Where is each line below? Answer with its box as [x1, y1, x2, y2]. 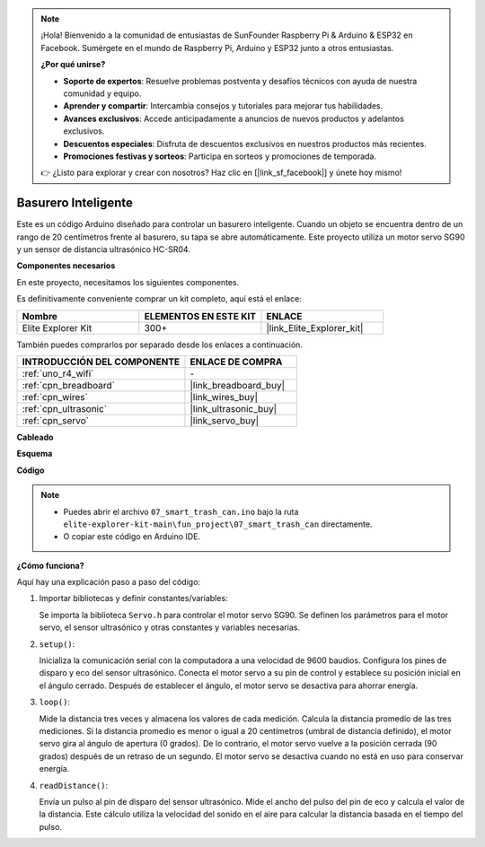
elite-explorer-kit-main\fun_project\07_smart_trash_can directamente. [63, 519, 373, 529]
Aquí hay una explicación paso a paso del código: [16, 577, 201, 588]
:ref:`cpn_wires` [22, 390, 89, 403]
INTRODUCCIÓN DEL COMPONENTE [22, 355, 181, 368]
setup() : [39, 638, 75, 650]
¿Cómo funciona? [16, 560, 84, 571]
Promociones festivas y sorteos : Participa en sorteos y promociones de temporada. [63, 151, 377, 162]
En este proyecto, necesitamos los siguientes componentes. [16, 276, 240, 287]
